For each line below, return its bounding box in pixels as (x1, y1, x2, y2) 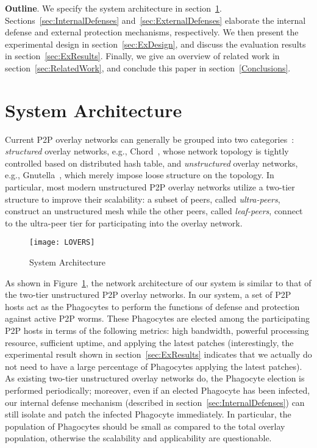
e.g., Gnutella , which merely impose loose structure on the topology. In (5, 168, 274, 181)
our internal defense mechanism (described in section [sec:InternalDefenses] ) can (5, 396, 305, 408)
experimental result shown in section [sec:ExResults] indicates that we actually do (5, 348, 312, 361)
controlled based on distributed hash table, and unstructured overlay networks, (5, 156, 298, 169)
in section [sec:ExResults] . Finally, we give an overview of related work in (5, 49, 280, 62)
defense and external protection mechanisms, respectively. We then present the (5, 26, 299, 38)
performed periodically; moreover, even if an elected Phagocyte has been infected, (5, 384, 310, 397)
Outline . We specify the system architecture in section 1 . (5, 2, 222, 14)
